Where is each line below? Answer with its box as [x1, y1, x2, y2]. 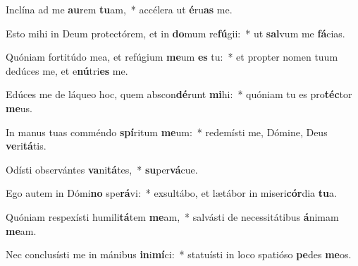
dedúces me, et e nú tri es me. [6, 63, 128, 78]
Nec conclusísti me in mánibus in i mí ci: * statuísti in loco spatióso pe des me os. [6, 247, 352, 262]
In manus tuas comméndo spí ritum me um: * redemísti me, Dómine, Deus [6, 124, 328, 139]
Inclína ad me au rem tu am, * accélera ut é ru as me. [6, 2, 233, 16]
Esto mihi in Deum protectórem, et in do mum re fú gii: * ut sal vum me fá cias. [6, 25, 345, 40]
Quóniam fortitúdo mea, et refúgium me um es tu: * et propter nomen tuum [6, 49, 338, 64]
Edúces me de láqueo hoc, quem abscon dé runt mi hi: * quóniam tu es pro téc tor [6, 87, 352, 102]
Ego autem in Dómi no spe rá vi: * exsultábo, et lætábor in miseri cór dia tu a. [6, 186, 337, 200]
